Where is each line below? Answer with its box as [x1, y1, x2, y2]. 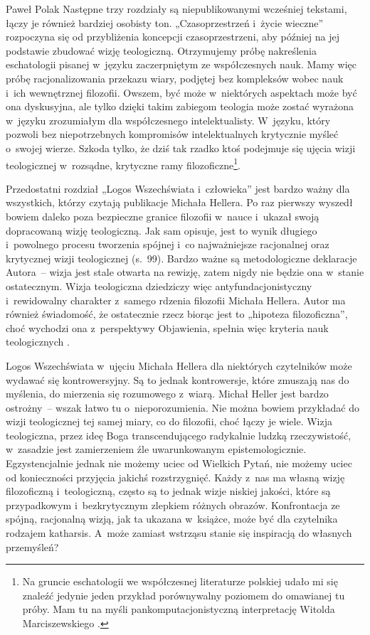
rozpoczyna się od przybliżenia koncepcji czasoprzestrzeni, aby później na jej [6, 29, 339, 44]
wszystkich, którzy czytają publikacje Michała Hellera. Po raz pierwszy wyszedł [6, 195, 353, 210]
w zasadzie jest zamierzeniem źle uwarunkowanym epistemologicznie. [6, 442, 307, 457]
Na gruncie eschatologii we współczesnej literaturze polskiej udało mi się [22, 574, 338, 589]
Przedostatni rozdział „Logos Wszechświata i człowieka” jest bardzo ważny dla [6, 181, 350, 196]
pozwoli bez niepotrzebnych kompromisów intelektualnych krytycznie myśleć [6, 127, 339, 142]
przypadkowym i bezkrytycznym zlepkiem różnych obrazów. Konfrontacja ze [6, 497, 340, 512]
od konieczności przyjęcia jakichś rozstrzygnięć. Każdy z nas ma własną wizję [6, 469, 345, 484]
